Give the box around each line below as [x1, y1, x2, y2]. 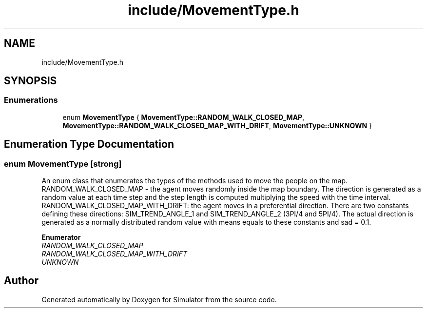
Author [4, 274, 39, 287]
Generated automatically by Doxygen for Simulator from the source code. [41, 295, 277, 304]
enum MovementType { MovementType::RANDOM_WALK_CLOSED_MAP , [62, 113, 305, 121]
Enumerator [41, 233, 81, 242]
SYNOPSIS [4, 75, 57, 87]
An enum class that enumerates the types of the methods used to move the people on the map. [41, 176, 348, 185]
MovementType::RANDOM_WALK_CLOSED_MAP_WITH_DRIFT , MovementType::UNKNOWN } [62, 121, 372, 130]
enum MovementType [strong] [4, 158, 122, 169]
